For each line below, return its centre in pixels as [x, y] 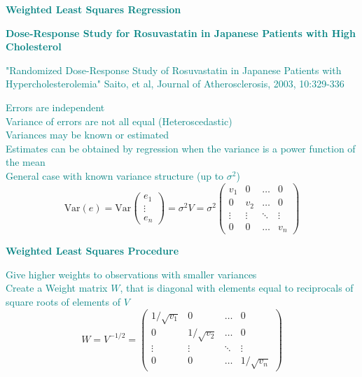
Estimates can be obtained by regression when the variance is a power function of [181, 148]
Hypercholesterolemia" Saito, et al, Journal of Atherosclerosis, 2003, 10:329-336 [175, 84]
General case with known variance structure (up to [115, 175]
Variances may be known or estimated [88, 135]
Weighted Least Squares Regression [93, 9]
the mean [26, 162]
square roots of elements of [63, 301]
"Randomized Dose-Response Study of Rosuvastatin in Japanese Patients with [174, 70]
